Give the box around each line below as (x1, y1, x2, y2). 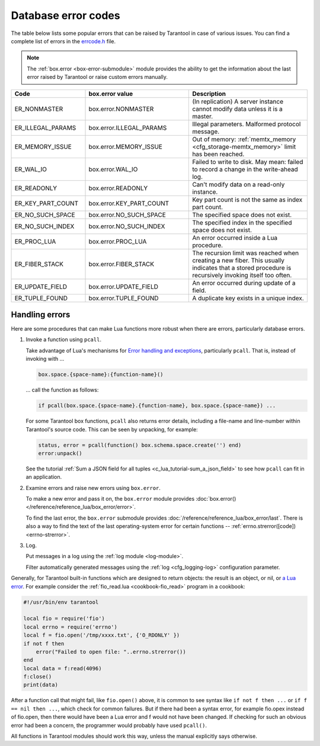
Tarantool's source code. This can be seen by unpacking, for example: (25, 425, 198, 433)
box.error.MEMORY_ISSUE (88, 142, 163, 151)
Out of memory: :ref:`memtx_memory (192, 135, 296, 143)
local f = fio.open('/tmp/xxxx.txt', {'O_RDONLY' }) (23, 632, 180, 639)
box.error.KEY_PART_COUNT (88, 199, 169, 207)
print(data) (23, 681, 59, 689)
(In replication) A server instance (192, 97, 284, 105)
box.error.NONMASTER (88, 104, 154, 113)
